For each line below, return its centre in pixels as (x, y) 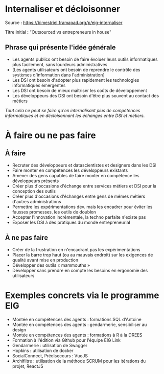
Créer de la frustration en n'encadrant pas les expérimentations (76, 249)
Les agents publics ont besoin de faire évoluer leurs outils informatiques (85, 59)
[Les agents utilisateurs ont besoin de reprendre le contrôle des (76, 70)
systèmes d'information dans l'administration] (58, 75)
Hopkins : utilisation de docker (43, 351)
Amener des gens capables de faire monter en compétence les (76, 175)
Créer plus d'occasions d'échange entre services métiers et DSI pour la (84, 186)
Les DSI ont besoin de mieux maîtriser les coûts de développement (80, 90)
